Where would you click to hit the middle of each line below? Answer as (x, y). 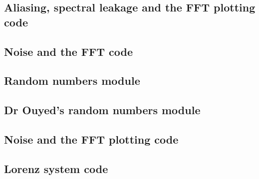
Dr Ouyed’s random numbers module (102, 110)
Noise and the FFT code (69, 51)
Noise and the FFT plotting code (91, 139)
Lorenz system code (56, 168)
